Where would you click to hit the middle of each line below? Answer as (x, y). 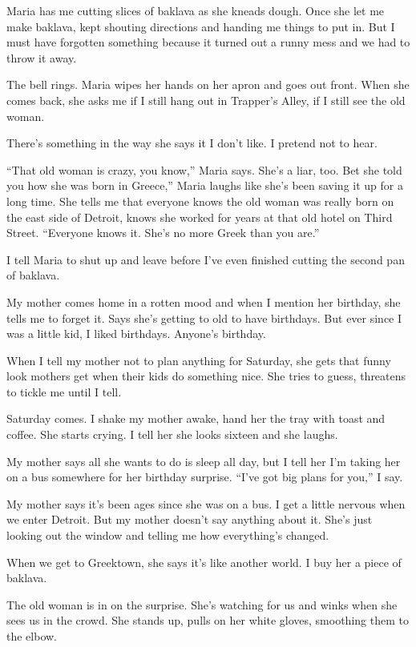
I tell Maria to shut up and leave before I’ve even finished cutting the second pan (206, 259)
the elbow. (32, 636)
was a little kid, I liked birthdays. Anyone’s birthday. (136, 334)
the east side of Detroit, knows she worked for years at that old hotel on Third (200, 217)
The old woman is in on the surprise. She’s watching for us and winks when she (202, 604)
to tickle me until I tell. (64, 391)
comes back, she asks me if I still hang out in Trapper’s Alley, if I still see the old (206, 100)
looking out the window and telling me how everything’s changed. (168, 535)
